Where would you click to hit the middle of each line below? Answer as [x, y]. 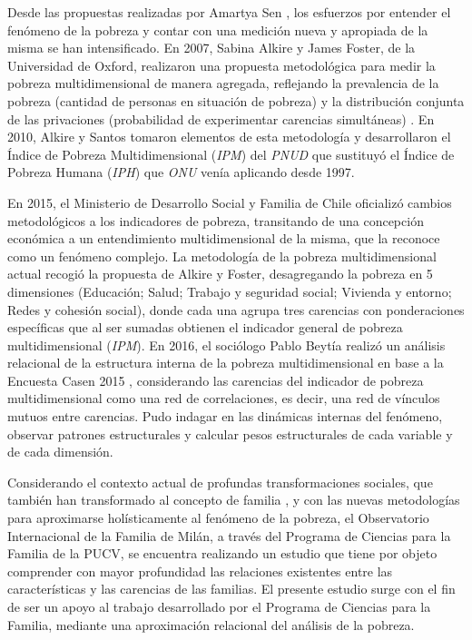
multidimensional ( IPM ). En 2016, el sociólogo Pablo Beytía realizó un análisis [226, 345]
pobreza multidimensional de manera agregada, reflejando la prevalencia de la [223, 83]
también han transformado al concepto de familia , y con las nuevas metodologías [234, 500]
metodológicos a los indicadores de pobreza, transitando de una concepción [216, 220]
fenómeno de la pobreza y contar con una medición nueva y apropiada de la [218, 30]
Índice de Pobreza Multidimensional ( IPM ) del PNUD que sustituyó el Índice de [231, 154]
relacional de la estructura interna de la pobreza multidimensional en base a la [226, 363]
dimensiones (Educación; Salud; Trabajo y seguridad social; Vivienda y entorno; [230, 291]
